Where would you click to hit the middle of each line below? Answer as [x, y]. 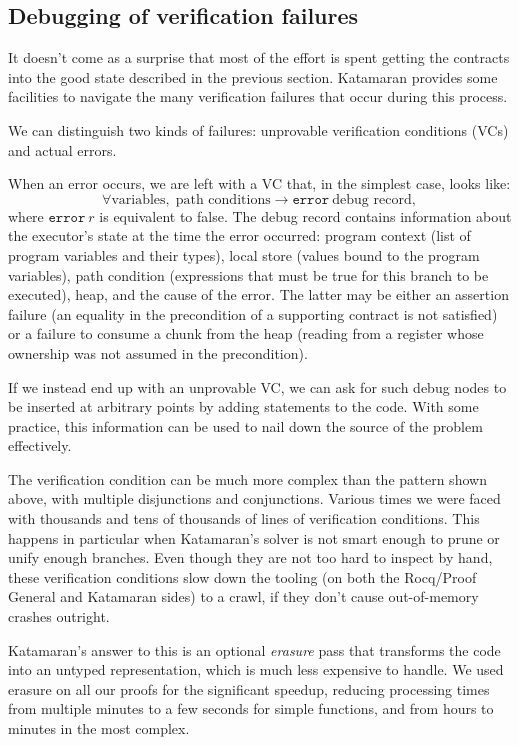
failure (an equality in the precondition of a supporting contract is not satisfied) [253, 313]
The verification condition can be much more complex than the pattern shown [247, 478]
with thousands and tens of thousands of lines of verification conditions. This [244, 518]
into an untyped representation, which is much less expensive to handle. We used [256, 669]
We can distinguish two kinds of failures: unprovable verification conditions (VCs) [258, 129]
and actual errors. [62, 149]
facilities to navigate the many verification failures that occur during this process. [258, 96]
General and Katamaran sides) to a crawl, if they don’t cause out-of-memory [243, 596]
